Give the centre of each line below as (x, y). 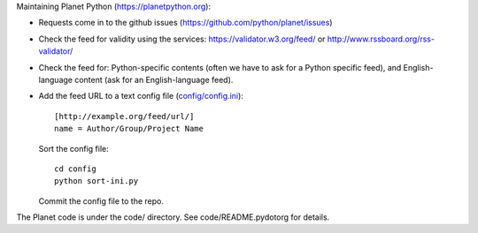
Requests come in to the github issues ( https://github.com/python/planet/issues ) (185, 23)
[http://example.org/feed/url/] (124, 116)
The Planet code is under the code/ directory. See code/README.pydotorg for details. (173, 217)
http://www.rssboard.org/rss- (381, 39)
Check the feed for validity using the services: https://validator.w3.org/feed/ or (182, 39)
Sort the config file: (74, 148)
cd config (75, 169)
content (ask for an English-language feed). (154, 79)
